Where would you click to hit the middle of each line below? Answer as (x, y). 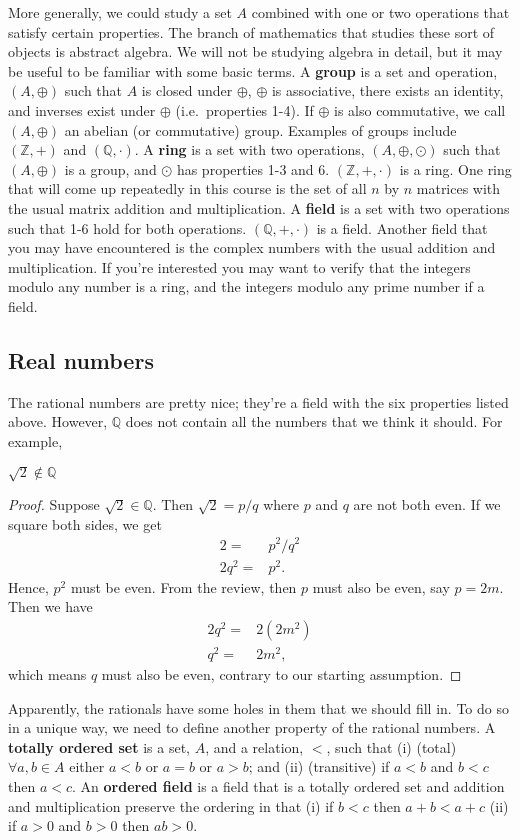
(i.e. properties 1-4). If (244, 109)
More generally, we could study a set (120, 12)
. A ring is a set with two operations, (249, 149)
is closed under (187, 90)
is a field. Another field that (402, 227)
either (87, 766)
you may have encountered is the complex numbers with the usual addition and (252, 247)
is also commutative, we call (420, 109)
